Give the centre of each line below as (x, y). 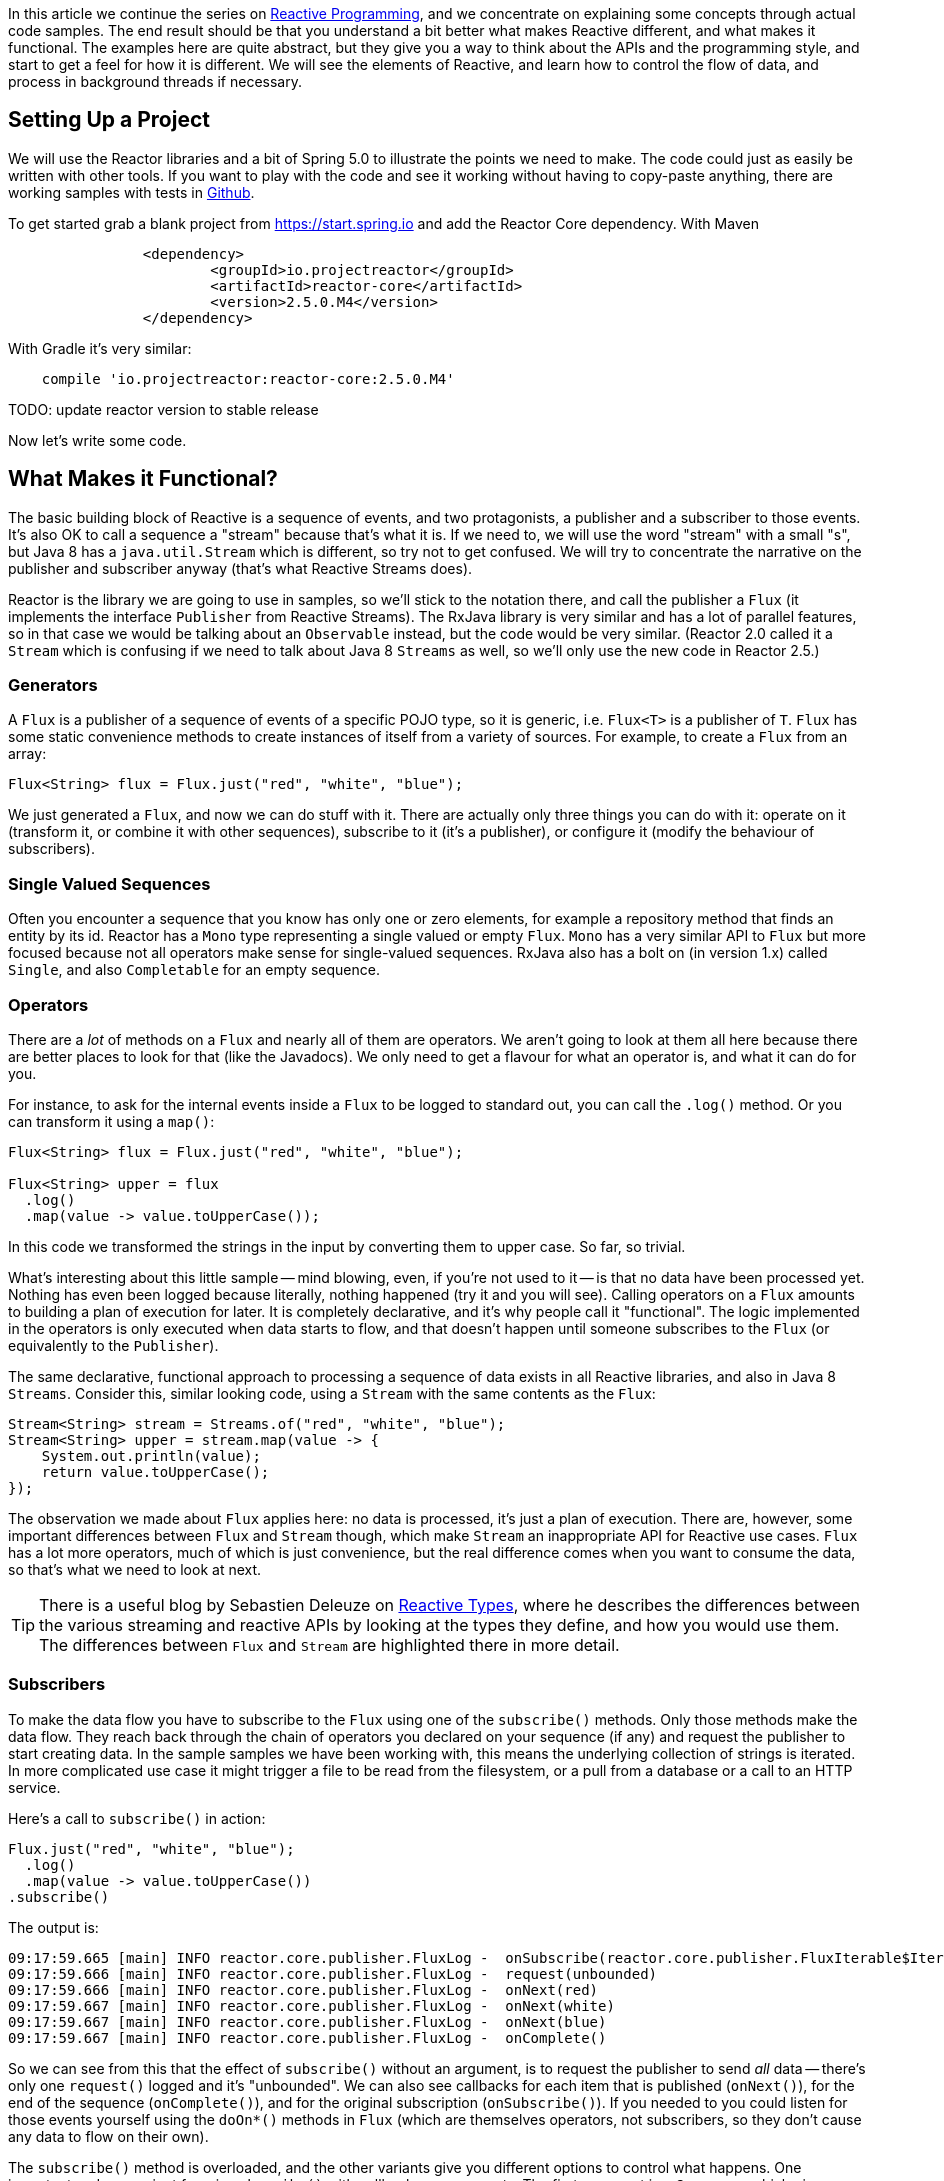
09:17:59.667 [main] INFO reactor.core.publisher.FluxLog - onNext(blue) (307, 2021)
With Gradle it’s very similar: (100, 348)
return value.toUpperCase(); (155, 1471)
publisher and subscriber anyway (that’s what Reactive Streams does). (240, 568)
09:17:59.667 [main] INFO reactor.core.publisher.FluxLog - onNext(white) (311, 2005)
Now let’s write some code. (97, 440)
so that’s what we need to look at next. (135, 1569)
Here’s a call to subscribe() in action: (137, 1818)
